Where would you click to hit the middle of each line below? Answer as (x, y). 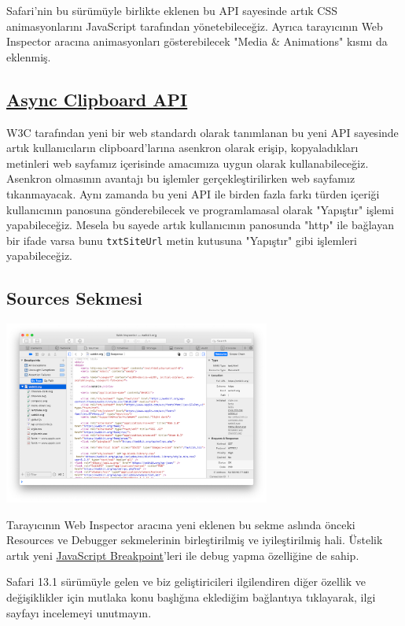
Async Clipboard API (97, 99)
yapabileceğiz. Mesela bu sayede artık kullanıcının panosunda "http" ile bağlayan (201, 225)
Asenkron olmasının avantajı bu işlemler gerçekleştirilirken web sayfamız (181, 178)
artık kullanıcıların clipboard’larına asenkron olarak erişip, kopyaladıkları (182, 148)
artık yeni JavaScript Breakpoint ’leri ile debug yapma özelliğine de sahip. (183, 555)
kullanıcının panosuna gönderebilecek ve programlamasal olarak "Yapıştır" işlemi (200, 209)
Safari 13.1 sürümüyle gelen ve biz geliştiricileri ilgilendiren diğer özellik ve (186, 582)
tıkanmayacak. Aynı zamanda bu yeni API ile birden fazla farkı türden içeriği (193, 193)
